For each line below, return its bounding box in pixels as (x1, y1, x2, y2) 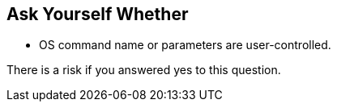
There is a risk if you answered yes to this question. (6, 63, 281, 77)
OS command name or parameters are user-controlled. (39, 38, 331, 52)
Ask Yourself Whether (6, 4, 189, 24)
